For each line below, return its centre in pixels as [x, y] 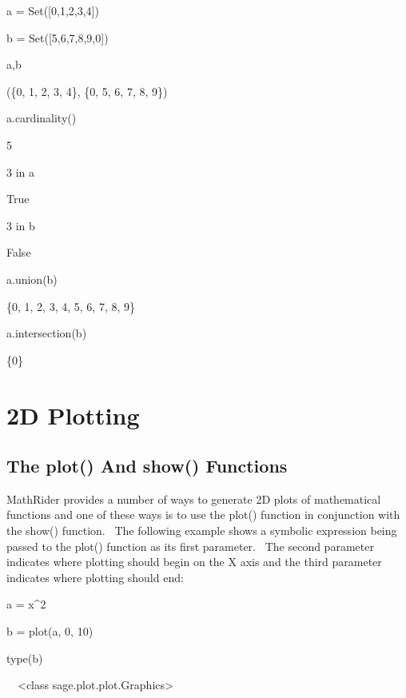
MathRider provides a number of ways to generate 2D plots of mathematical [194, 499]
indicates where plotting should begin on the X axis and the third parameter [194, 562]
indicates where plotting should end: [95, 577]
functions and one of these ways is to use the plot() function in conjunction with [203, 515]
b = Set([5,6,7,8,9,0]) [58, 37]
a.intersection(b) [47, 333]
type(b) [25, 658]
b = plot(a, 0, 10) [50, 631]
